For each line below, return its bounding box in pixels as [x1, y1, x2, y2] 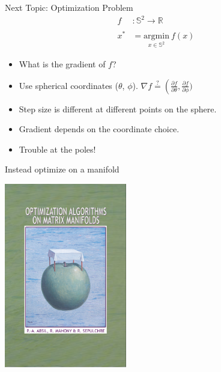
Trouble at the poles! [19, 142, 96, 155]
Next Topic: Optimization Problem [5, 1, 133, 13]
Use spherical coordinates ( [19, 79, 118, 91]
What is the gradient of [19, 58, 106, 70]
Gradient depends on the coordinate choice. [19, 123, 180, 135]
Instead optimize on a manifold [5, 163, 120, 175]
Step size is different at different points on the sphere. [19, 102, 217, 115]
